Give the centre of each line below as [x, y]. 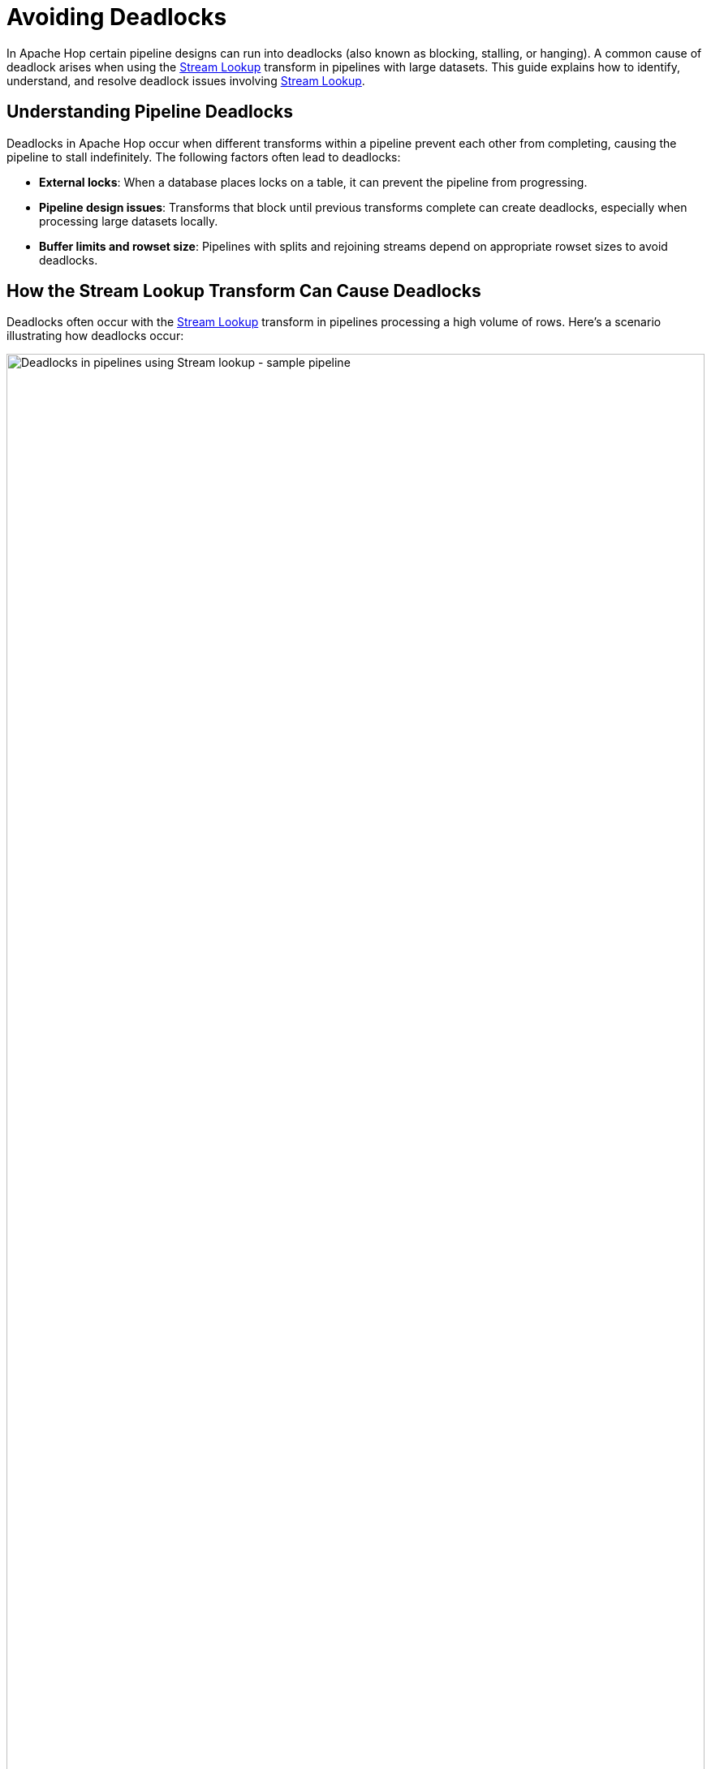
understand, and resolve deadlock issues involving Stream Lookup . [186, 80]
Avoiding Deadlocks [117, 17]
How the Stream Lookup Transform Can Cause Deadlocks [244, 291]
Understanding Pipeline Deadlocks [150, 112]
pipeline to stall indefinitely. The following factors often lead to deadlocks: [204, 157]
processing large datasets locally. [129, 221]
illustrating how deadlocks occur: [95, 336]
